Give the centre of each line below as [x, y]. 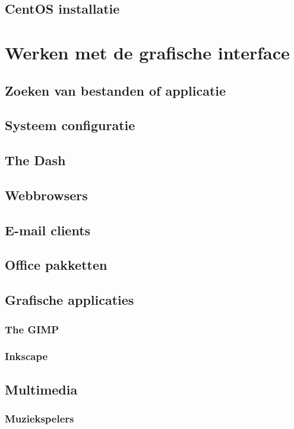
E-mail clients [48, 230]
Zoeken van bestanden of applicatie [116, 90]
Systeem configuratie [70, 125]
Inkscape [26, 356]
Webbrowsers [46, 195]
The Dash [35, 160]
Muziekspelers [39, 419]
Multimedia [41, 389]
